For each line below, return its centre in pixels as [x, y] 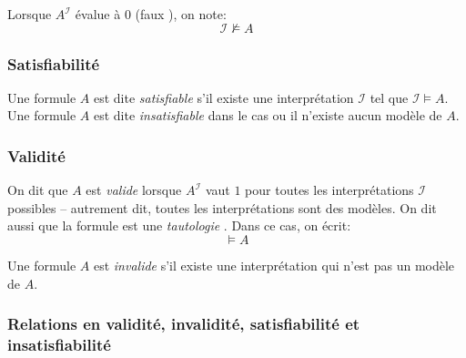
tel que [389, 97]
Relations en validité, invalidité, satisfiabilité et [184, 324]
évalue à [98, 14]
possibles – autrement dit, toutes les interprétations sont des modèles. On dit [222, 207]
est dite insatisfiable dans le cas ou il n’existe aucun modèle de [268, 115]
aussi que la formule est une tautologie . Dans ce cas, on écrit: [179, 225]
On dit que [38, 190]
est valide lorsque [134, 190]
